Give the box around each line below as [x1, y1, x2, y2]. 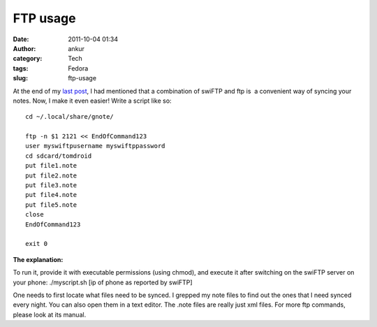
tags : [13, 64, 29, 73]
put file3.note [25, 182, 77, 189]
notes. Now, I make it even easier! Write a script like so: [13, 96, 172, 105]
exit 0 [25, 240, 48, 248]
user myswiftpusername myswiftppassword [25, 142, 165, 150]
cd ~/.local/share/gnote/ [25, 112, 114, 121]
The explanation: [13, 255, 64, 263]
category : [13, 54, 43, 63]
